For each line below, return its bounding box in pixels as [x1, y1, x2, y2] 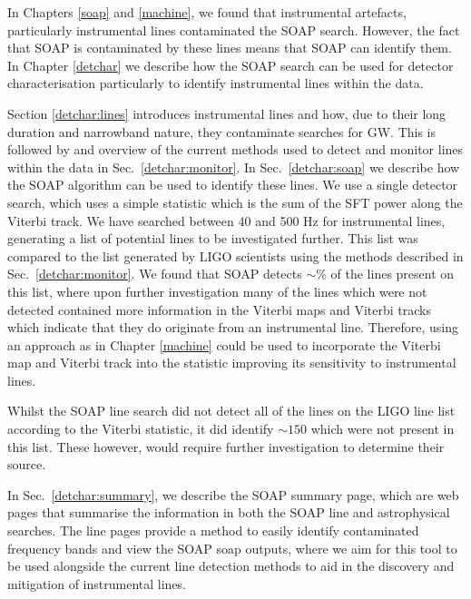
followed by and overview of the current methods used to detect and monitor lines [7, 140, 464, 159]
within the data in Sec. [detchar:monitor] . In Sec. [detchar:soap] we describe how [7, 157, 460, 176]
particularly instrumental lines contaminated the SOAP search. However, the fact [7, 20, 460, 39]
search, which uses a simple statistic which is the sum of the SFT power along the [7, 192, 463, 211]
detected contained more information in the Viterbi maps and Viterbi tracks [7, 299, 432, 319]
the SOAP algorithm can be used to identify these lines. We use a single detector [7, 175, 458, 194]
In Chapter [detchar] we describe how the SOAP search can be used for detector [7, 55, 454, 74]
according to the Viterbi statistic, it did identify [7, 419, 274, 438]
